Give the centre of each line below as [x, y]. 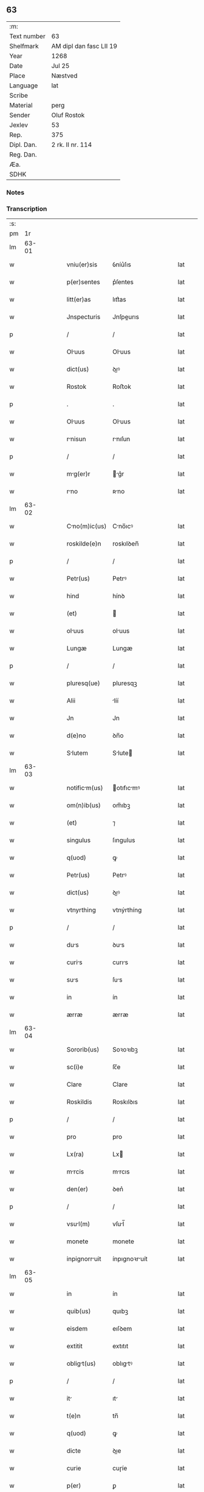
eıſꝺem [122, 1329]
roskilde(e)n [84, 544]
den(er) [77, 1189]
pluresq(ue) [83, 683]
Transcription [27, 209]
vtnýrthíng [127, 910]
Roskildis [79, 1102]
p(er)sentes [83, 282]
